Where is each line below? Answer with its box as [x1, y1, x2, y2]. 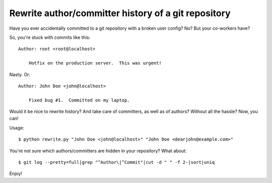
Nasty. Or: [9, 71, 30, 78]
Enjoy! [9, 170, 23, 176]
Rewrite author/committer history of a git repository [9, 8, 231, 19]
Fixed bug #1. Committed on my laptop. [28, 97, 130, 103]
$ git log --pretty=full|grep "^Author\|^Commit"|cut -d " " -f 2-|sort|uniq [18, 159, 215, 165]
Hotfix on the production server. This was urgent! [28, 60, 162, 66]
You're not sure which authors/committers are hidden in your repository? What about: [9, 148, 187, 154]
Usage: [9, 125, 25, 131]
